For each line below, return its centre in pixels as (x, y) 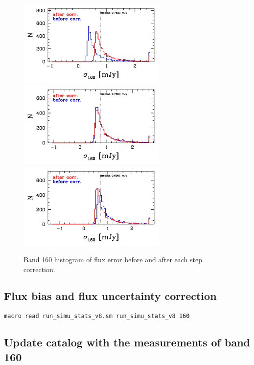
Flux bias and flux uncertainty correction (110, 295)
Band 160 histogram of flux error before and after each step (113, 259)
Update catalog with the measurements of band (127, 342)
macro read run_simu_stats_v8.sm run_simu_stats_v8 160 (97, 316)
